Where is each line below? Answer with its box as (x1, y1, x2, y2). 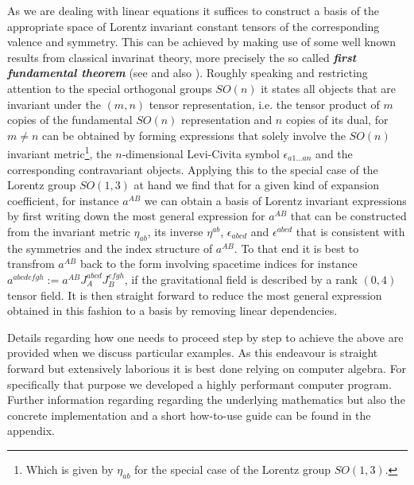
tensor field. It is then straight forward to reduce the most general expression (7, 286, 382, 303)
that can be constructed (290, 208, 407, 224)
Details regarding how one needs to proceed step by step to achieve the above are (7, 328, 404, 345)
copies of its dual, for (285, 111, 389, 128)
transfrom (7, 255, 55, 272)
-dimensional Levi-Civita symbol (122, 145, 280, 161)
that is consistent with (296, 223, 405, 239)
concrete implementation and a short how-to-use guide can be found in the (7, 406, 371, 423)
